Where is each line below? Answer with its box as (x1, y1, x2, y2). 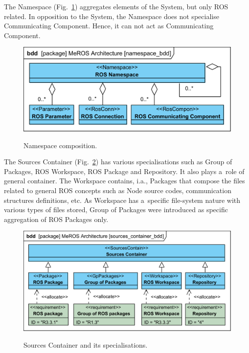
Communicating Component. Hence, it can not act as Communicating (4, 21, 214, 31)
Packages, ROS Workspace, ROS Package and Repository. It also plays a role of (4, 166, 245, 176)
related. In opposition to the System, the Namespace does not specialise (4, 11, 219, 21)
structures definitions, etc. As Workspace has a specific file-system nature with (4, 195, 241, 205)
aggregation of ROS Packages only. (4, 214, 109, 224)
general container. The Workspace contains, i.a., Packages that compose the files (4, 176, 245, 186)
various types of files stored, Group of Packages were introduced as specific (4, 204, 228, 215)
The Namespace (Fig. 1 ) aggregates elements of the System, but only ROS (4, 1, 228, 11)
